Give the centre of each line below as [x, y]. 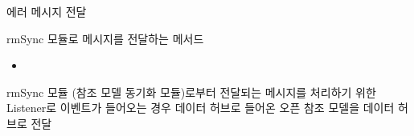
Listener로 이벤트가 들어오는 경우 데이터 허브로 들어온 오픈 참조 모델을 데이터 [201, 108]
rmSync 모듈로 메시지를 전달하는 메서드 [105, 38]
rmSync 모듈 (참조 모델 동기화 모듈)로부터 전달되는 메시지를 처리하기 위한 [191, 92]
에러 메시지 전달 [47, 11]
